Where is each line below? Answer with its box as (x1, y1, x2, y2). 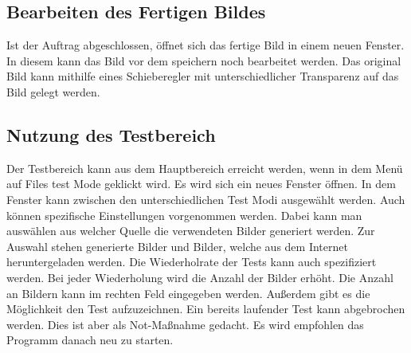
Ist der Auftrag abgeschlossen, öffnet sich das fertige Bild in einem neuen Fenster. (6, 37, 405, 53)
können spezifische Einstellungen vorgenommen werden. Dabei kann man (6, 206, 362, 223)
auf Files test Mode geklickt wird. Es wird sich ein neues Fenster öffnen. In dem (6, 175, 396, 192)
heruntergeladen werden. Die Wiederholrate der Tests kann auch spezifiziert (6, 253, 377, 270)
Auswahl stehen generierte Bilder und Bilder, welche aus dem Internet (6, 237, 348, 254)
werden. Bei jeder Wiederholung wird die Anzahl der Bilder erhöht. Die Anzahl (6, 269, 393, 285)
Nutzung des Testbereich (6, 122, 216, 147)
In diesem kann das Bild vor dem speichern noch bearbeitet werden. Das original (6, 52, 401, 69)
